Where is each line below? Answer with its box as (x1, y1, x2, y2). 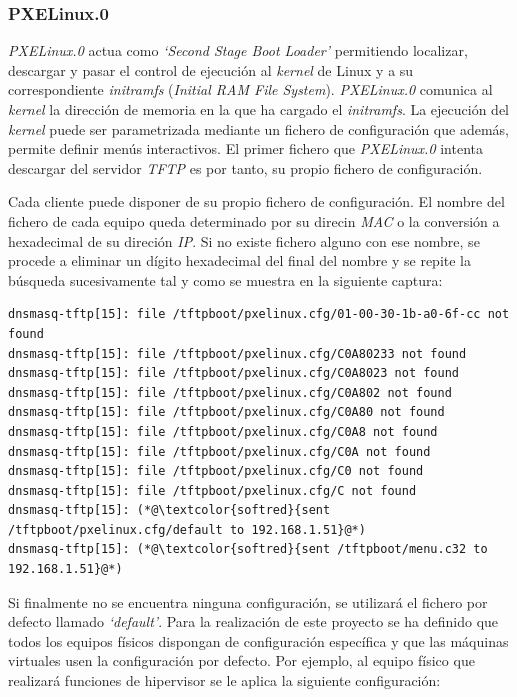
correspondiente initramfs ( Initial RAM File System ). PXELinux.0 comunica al (8, 79, 493, 100)
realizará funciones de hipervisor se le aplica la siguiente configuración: (8, 670, 441, 691)
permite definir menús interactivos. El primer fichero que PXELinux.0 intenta (8, 138, 483, 159)
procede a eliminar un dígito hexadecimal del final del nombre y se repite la (8, 250, 472, 271)
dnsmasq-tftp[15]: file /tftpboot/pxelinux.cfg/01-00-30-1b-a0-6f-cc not (8, 307, 510, 322)
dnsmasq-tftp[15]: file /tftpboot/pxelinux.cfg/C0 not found (8, 464, 424, 479)
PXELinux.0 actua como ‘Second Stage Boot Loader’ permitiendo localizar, (8, 40, 468, 61)
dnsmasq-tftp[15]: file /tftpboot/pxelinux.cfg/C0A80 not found (8, 405, 445, 420)
